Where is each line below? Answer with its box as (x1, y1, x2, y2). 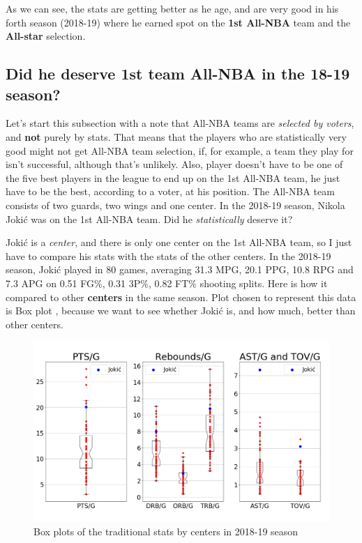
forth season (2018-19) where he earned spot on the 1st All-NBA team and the (6, 15, 351, 29)
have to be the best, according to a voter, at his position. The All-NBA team (6, 184, 335, 199)
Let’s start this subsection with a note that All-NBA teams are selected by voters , (6, 116, 354, 130)
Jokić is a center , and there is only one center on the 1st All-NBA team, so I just (6, 235, 352, 250)
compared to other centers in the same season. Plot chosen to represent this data (6, 289, 356, 304)
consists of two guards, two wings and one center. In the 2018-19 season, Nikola (6, 197, 345, 212)
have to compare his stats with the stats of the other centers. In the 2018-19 (6, 248, 331, 263)
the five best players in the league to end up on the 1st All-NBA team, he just (6, 170, 340, 185)
